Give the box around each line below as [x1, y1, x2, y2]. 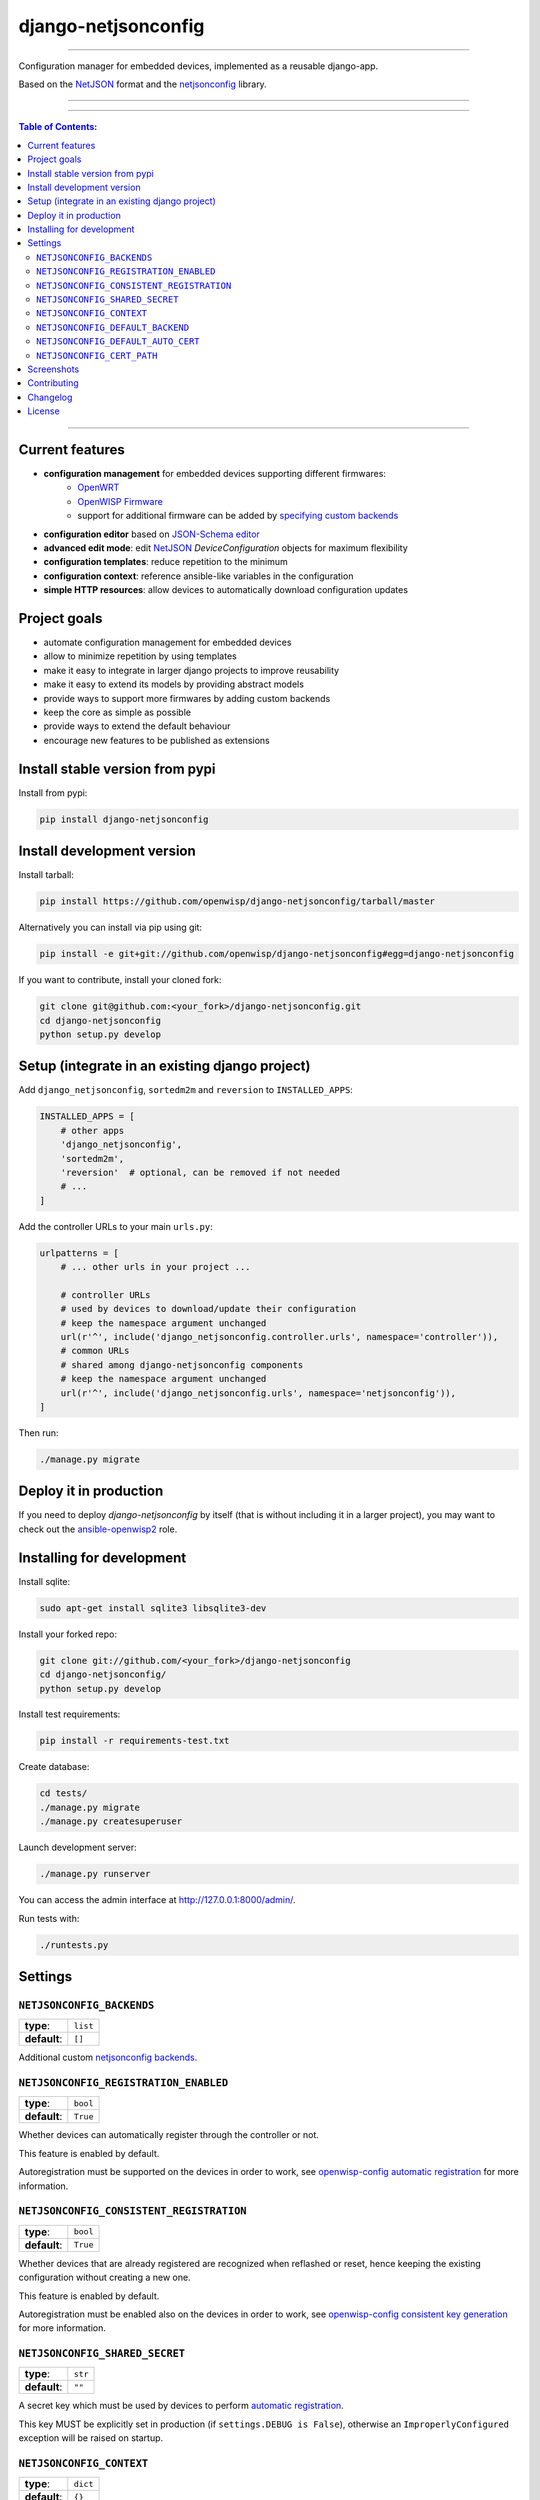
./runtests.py [39, 1939, 109, 1950]
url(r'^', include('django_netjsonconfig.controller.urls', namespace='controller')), [60, 1331, 499, 1343]
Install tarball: [18, 869, 75, 881]
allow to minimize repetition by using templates [43, 650, 237, 662]
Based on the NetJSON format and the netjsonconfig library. [18, 78, 267, 90]
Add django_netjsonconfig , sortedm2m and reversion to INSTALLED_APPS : [18, 1084, 354, 1096]
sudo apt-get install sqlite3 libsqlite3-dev [39, 1602, 267, 1614]
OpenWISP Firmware [77, 495, 164, 507]
